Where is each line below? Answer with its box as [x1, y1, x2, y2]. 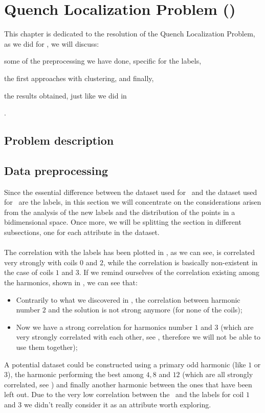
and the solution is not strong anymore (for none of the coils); [48, 304, 242, 315]
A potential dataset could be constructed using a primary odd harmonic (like [4, 359, 246, 369]
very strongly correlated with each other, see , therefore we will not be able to [16, 331, 260, 342]
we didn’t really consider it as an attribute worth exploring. [24, 399, 211, 409]
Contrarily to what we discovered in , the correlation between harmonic [16, 294, 240, 305]
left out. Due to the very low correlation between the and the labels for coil [4, 389, 244, 400]
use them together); [16, 341, 78, 352]
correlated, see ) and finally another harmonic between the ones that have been [4, 379, 252, 389]
